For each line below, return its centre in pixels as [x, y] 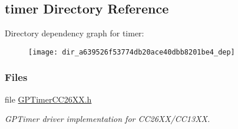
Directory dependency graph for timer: [75, 33]
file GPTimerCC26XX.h [48, 99]
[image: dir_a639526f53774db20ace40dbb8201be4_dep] [132, 52]
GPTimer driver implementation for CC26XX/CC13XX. [108, 119]
